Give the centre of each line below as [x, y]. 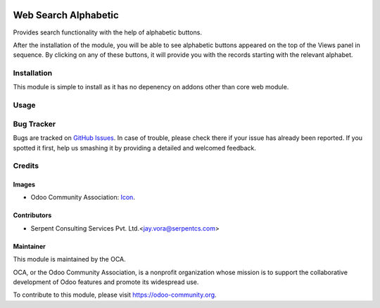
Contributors [32, 215]
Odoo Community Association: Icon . [83, 198]
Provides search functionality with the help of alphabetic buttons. [107, 32]
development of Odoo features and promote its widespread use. [106, 282]
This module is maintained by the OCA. [69, 259]
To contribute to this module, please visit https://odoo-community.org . [115, 295]
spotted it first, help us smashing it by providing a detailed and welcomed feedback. [134, 148]
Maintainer [29, 246]
